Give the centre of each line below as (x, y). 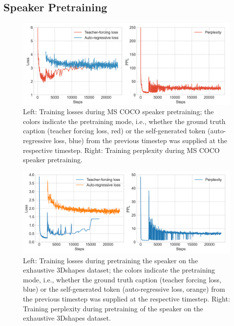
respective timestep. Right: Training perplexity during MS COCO (121, 150)
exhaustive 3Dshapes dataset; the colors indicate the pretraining (119, 270)
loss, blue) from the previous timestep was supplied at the (141, 140)
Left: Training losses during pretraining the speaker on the (111, 260)
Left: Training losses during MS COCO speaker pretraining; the (118, 112)
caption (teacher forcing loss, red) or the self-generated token (114, 131)
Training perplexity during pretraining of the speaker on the (113, 308)
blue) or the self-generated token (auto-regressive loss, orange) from (124, 289)
